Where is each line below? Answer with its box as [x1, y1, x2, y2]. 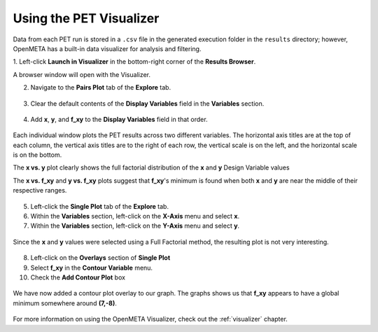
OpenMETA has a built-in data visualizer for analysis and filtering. [13, 44, 202, 53]
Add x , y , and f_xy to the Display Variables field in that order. [30, 115, 208, 123]
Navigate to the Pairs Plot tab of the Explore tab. [30, 83, 171, 92]
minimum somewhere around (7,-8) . [13, 298, 117, 307]
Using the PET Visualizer [13, 11, 160, 26]
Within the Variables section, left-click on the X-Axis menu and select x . [30, 212, 240, 221]
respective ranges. [13, 186, 67, 195]
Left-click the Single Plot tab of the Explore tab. [30, 202, 169, 210]
